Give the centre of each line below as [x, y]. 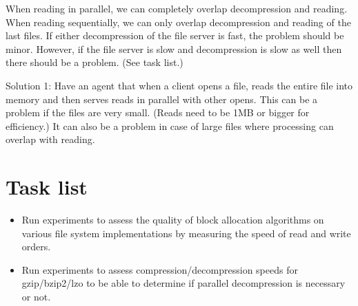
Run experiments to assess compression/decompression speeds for [160, 269]
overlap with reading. [50, 139]
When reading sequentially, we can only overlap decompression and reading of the [178, 22]
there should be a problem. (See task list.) [95, 62]
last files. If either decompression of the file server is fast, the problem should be [175, 35]
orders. [36, 247]
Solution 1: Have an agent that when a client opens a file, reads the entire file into [179, 85]
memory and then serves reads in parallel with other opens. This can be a [162, 99]
